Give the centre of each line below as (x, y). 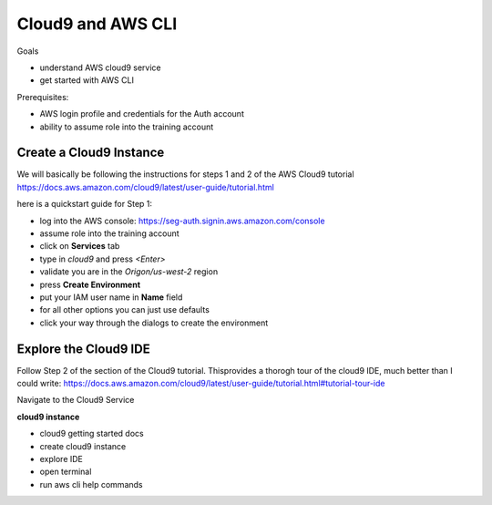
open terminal (66, 472)
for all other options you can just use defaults (124, 310)
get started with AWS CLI (87, 80)
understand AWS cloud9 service (100, 67)
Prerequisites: (43, 97)
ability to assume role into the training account (127, 127)
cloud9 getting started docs (92, 434)
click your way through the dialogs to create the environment (154, 323)
